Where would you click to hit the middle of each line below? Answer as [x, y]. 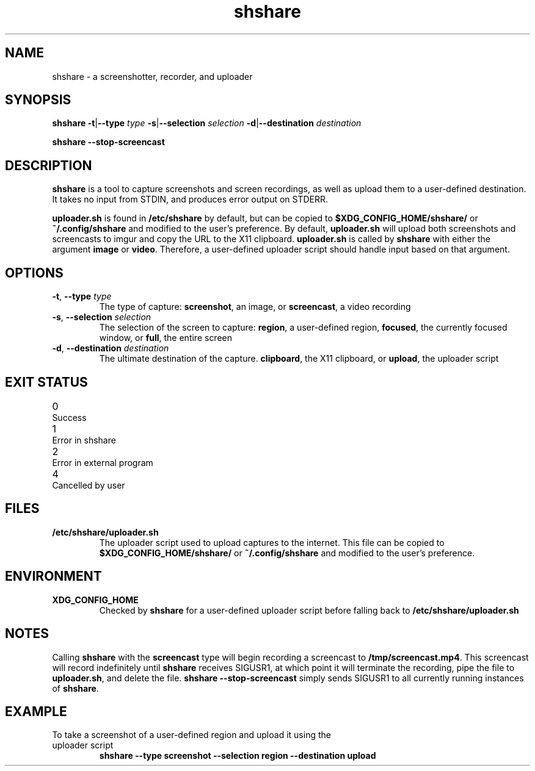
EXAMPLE [36, 711]
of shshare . [75, 688]
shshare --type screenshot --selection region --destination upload [238, 756]
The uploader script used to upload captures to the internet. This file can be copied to [272, 542]
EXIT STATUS [46, 382]
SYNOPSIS [38, 100]
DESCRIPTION [49, 165]
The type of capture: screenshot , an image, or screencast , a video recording [255, 307]
